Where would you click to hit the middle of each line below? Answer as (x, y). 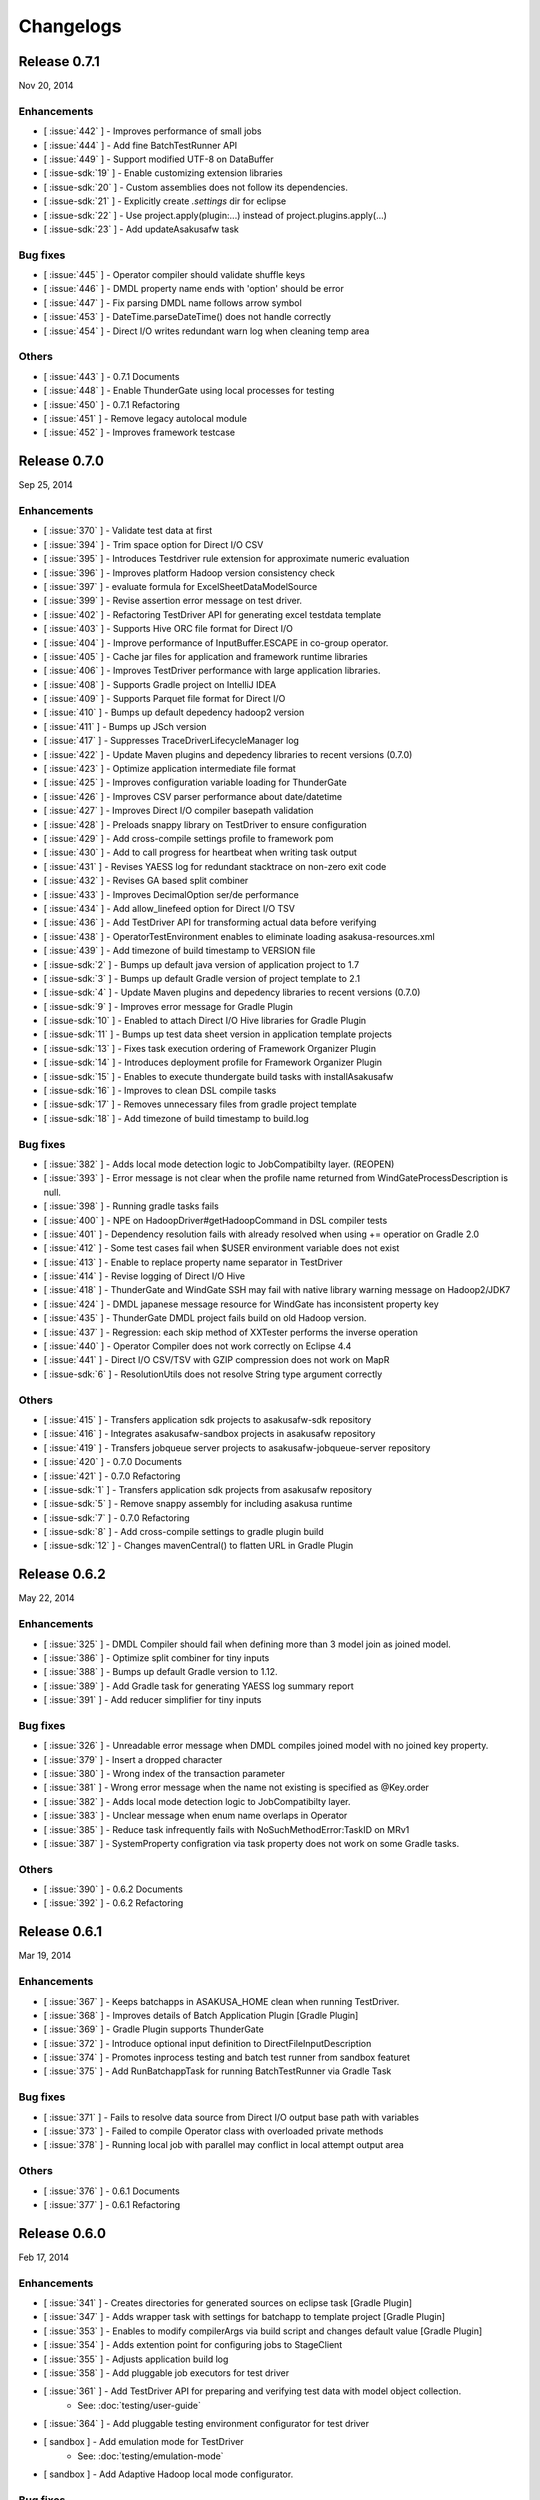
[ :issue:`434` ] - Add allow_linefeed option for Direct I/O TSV (169, 908)
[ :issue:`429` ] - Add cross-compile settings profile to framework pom (188, 838)
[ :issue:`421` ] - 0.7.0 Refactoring (112, 1476)
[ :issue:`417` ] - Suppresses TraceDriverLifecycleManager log (171, 741)
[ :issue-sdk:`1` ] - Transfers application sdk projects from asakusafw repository (207, 1489)
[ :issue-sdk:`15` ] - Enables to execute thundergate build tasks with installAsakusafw (218, 1076)
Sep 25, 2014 (46, 485)
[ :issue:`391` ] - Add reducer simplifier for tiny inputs (152, 1700)
